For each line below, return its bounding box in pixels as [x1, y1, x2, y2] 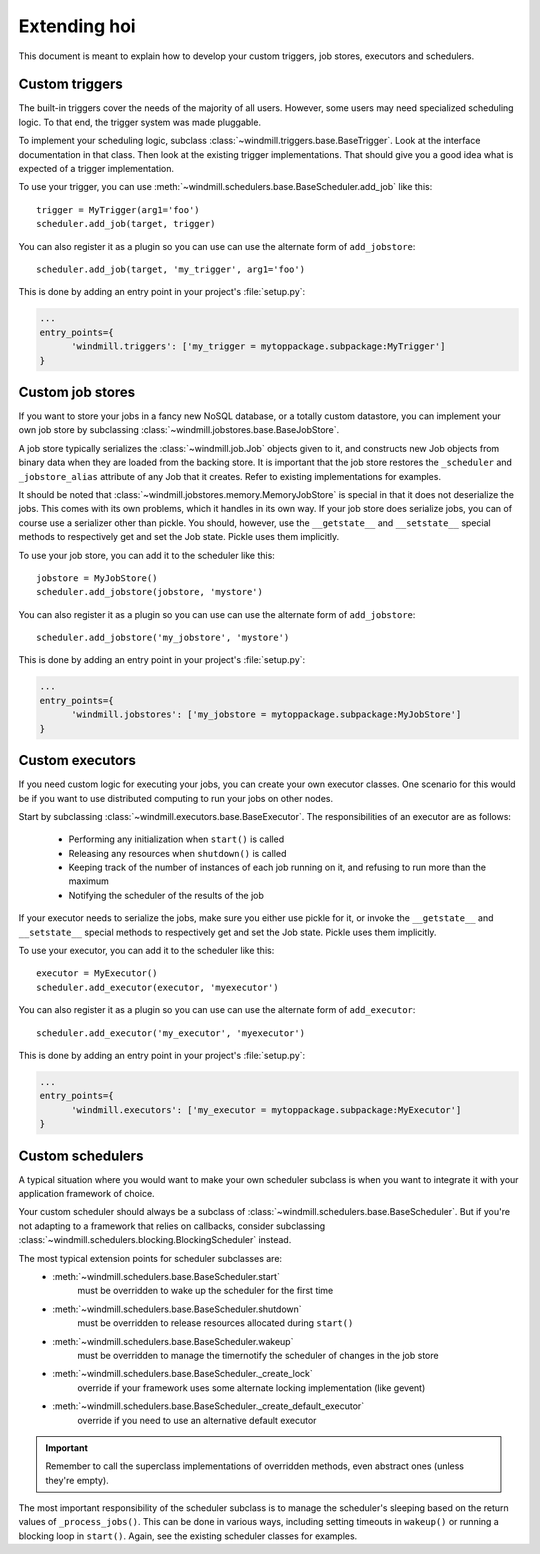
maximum [68, 875, 109, 887]
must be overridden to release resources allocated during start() [77, 1317, 354, 1329]
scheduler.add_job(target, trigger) [36, 218, 216, 230]
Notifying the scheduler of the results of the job [68, 889, 265, 901]
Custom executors [18, 752, 137, 769]
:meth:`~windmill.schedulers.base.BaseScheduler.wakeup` [52, 1335, 294, 1347]
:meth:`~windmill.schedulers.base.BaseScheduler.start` [52, 1271, 280, 1282]
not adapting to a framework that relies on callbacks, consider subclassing [18, 1220, 326, 1232]
